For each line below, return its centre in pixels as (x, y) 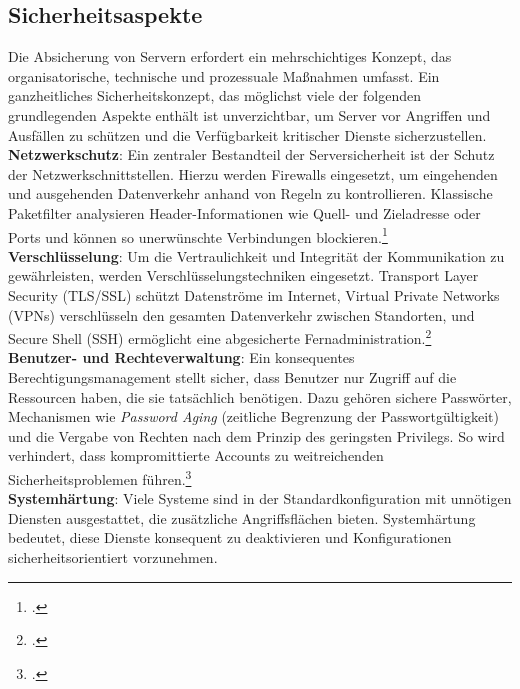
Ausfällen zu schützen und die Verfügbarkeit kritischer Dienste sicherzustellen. (247, 134)
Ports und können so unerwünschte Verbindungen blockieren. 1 (198, 235)
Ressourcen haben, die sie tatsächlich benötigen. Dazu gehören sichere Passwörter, (260, 396)
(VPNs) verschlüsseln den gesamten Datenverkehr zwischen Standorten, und (241, 314)
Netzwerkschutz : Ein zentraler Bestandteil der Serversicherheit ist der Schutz (251, 154)
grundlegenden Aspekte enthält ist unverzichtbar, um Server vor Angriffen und (249, 114)
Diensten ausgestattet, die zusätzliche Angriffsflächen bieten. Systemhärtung (242, 517)
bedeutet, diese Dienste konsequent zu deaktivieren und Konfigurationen (230, 537)
